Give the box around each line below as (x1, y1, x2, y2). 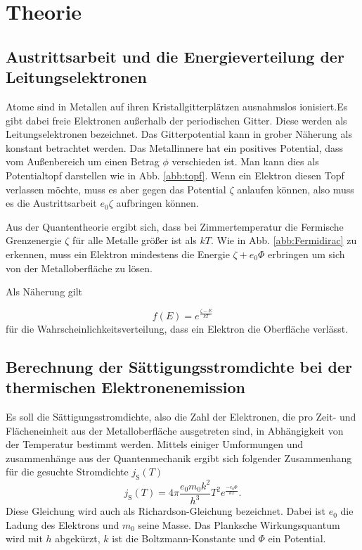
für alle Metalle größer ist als (72, 233, 197, 248)
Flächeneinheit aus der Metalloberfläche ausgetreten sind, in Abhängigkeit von (6, 423, 344, 437)
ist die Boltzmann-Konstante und (112, 531, 255, 546)
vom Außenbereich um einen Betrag (6, 154, 160, 169)
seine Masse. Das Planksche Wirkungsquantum (138, 517, 340, 532)
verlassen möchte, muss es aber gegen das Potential (6, 181, 226, 196)
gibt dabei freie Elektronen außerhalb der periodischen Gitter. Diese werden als (6, 113, 347, 127)
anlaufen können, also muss (237, 181, 354, 196)
